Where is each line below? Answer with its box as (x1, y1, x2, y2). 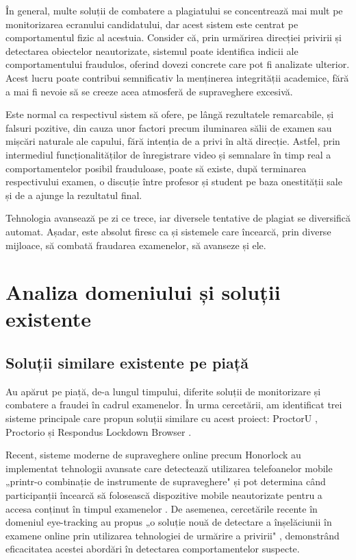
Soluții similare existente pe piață (5, 352, 249, 373)
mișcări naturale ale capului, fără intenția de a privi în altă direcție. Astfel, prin (5, 134, 340, 148)
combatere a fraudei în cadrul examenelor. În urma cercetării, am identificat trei (5, 397, 342, 412)
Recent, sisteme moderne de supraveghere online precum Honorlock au (5, 447, 301, 462)
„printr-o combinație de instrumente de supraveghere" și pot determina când (5, 474, 326, 489)
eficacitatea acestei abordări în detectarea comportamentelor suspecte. (5, 541, 300, 556)
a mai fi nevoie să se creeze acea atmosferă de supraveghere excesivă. (5, 84, 293, 98)
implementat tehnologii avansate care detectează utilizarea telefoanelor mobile (5, 460, 333, 475)
